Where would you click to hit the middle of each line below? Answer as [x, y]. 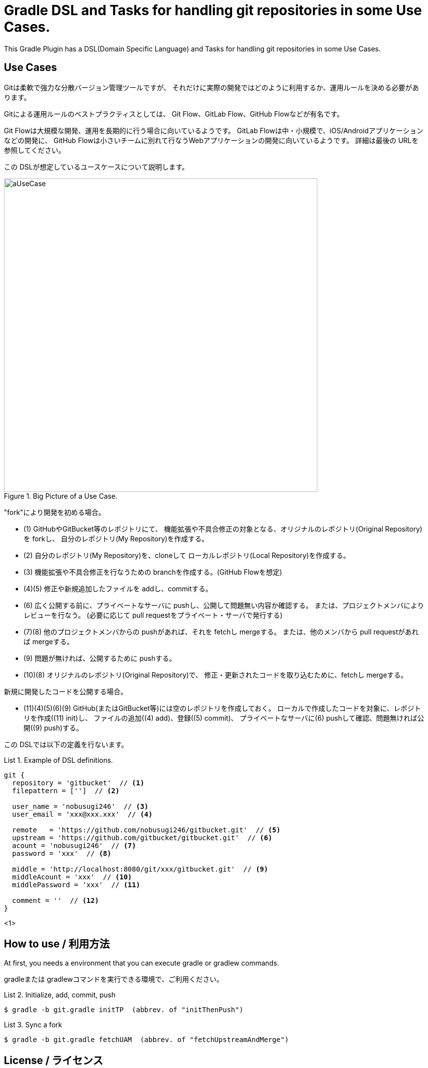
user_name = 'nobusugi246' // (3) [80, 806]
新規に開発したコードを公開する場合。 [66, 691]
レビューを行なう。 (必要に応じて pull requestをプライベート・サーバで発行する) [153, 615]
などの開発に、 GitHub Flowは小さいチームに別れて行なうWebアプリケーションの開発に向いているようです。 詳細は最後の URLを [211, 140]
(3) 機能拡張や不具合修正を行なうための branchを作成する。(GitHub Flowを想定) [153, 572]
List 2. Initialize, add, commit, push [60, 995]
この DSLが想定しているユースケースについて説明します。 [96, 167]
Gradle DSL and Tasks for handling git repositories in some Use [213, 10]
